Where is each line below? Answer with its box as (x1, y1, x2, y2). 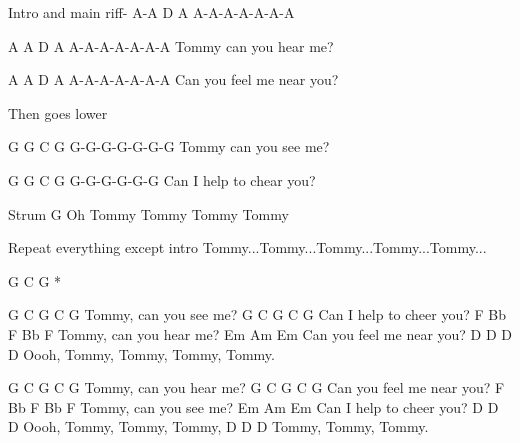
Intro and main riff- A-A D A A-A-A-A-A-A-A (8, 2, 295, 22)
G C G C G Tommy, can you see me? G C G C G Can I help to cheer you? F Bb (8, 304, 506, 325)
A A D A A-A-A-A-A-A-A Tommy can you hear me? (8, 35, 334, 56)
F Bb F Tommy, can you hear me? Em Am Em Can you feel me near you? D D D (8, 323, 512, 344)
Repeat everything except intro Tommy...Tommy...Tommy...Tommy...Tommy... (8, 237, 487, 258)
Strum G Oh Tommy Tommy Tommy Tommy (8, 203, 289, 224)
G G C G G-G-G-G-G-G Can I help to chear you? (8, 169, 316, 190)
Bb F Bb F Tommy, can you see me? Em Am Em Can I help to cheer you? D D (8, 396, 499, 417)
